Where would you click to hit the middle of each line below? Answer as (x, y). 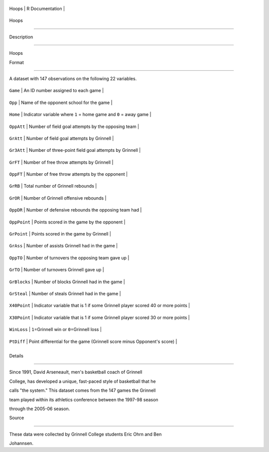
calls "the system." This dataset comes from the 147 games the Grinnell (82, 390)
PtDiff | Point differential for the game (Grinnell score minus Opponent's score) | (93, 341)
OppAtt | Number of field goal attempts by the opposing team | (74, 126)
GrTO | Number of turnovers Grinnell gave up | (57, 270)
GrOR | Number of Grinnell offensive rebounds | (58, 198)
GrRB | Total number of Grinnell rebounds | (53, 186)
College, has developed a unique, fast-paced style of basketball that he (83, 381)
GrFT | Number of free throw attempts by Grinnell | (61, 162)
